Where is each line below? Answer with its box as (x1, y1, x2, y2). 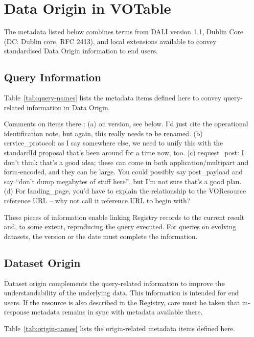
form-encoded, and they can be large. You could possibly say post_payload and (4, 167, 243, 177)
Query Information (4, 70, 101, 85)
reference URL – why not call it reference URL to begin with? (4, 195, 190, 206)
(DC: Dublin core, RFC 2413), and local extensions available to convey (4, 36, 217, 46)
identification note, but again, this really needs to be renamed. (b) (4, 128, 203, 138)
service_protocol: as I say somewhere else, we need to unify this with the (4, 138, 223, 148)
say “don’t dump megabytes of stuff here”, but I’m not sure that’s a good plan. (4, 176, 242, 186)
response (4, 307, 29, 317)
